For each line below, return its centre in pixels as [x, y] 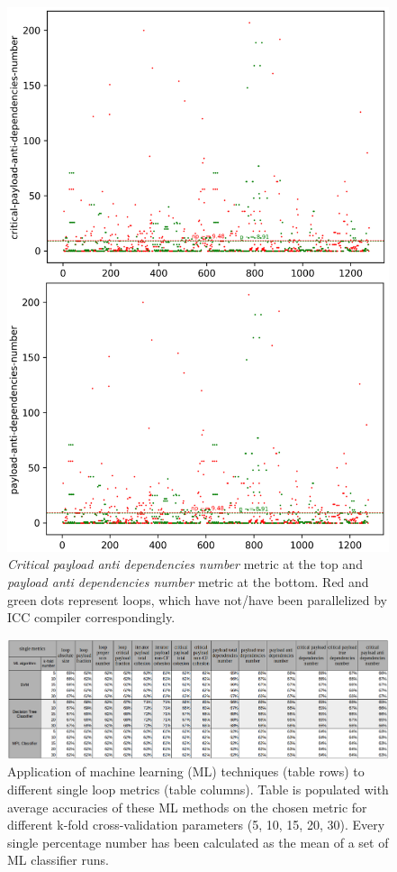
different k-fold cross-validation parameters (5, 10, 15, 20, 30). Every [196, 825]
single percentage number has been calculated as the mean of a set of [198, 842]
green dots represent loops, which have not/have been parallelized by [197, 599]
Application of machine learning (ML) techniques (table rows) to [186, 771]
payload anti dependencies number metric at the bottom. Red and [188, 582]
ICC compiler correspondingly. [91, 617]
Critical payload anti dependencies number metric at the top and [185, 564]
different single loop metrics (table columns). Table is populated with [198, 789]
